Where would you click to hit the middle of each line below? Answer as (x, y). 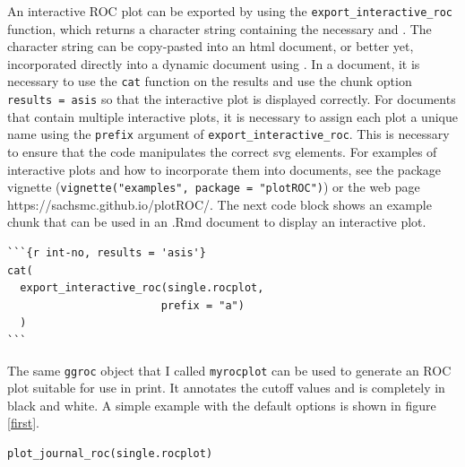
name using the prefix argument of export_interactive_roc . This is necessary (228, 134)
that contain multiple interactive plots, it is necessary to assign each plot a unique (232, 116)
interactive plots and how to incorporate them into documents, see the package (224, 169)
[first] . (23, 423)
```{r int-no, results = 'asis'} (107, 253)
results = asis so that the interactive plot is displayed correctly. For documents (232, 99)
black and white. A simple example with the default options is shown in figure (222, 405)
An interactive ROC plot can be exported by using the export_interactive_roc (230, 11)
